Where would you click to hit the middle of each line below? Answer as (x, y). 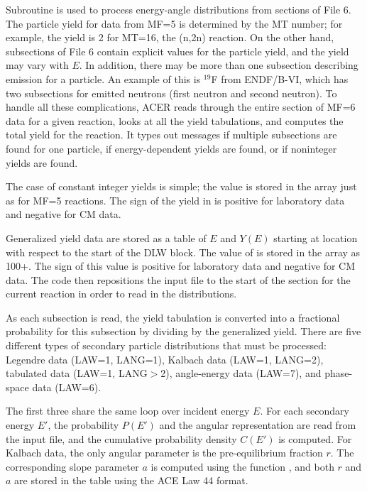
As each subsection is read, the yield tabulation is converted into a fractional (173, 317)
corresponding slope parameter (72, 466)
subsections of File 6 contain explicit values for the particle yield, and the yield (177, 51)
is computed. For (315, 438)
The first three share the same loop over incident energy (128, 411)
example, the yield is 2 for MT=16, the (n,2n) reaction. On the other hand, (170, 37)
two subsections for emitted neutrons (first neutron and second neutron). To (171, 93)
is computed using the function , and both (242, 466)
